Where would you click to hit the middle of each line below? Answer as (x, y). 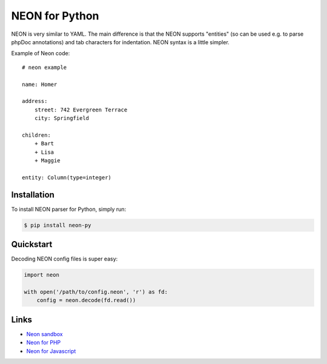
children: (36, 135)
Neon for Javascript (51, 351)
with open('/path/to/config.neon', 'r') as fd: (96, 292)
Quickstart (32, 244)
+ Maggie (47, 161)
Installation (33, 195)
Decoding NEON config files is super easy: (64, 259)
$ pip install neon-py (58, 225)
